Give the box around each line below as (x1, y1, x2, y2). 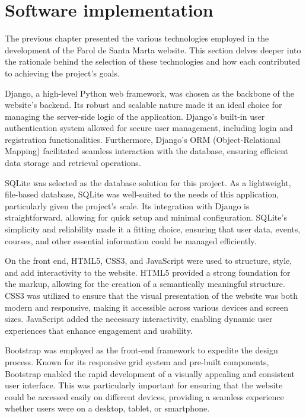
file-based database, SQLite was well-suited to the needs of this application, (5, 188, 279, 200)
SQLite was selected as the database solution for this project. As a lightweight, (5, 176, 291, 189)
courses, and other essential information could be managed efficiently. (5, 234, 257, 247)
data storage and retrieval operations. (5, 157, 141, 169)
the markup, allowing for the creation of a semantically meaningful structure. (5, 277, 285, 290)
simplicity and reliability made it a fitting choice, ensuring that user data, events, (5, 223, 301, 235)
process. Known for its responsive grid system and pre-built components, (5, 355, 269, 368)
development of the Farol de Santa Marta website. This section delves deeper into (5, 43, 301, 56)
